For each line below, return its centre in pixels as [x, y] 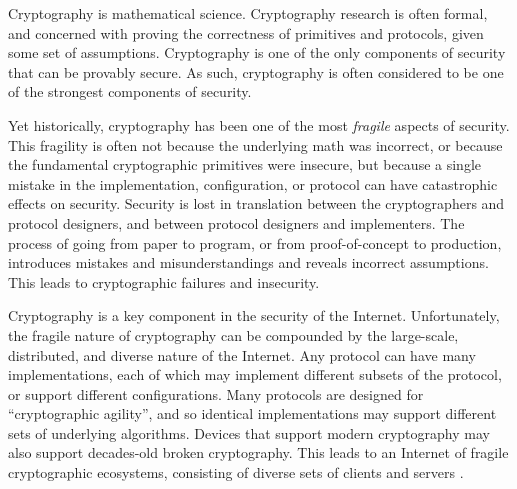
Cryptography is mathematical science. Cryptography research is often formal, [248, 13]
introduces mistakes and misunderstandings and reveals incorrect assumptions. [248, 262]
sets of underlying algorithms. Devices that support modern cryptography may [249, 432]
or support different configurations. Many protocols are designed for [216, 393]
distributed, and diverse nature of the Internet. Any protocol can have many [242, 354]
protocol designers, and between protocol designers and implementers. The [236, 222]
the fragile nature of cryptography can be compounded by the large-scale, [233, 334]
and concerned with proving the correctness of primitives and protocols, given [246, 32]
